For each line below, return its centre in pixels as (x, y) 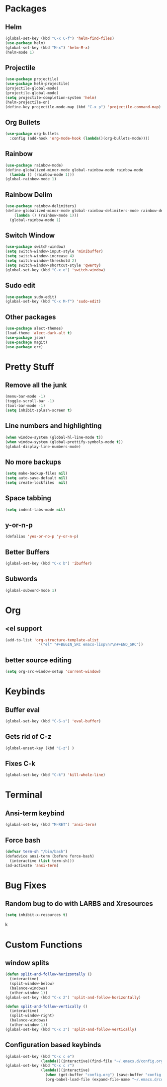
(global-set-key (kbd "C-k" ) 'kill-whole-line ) (55, 775)
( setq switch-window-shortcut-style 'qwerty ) (53, 265)
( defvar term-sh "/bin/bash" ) (37, 852)
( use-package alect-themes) (34, 328)
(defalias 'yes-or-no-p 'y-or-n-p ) (42, 537)
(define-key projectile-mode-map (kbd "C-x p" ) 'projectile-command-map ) (83, 107)
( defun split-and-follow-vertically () (46, 1007)
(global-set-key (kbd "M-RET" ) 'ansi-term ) (51, 825)
